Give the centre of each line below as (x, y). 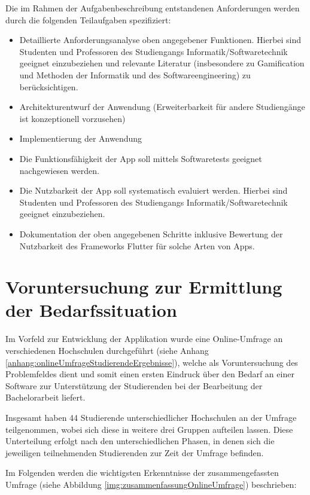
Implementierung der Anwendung (81, 138)
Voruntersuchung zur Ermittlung (144, 287)
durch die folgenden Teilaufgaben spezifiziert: (88, 19)
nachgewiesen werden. (59, 170)
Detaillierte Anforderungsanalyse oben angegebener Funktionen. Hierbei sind (160, 40)
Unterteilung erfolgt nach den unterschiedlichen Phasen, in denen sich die (140, 441)
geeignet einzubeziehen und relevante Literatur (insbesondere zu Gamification (162, 63)
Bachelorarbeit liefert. (45, 397)
